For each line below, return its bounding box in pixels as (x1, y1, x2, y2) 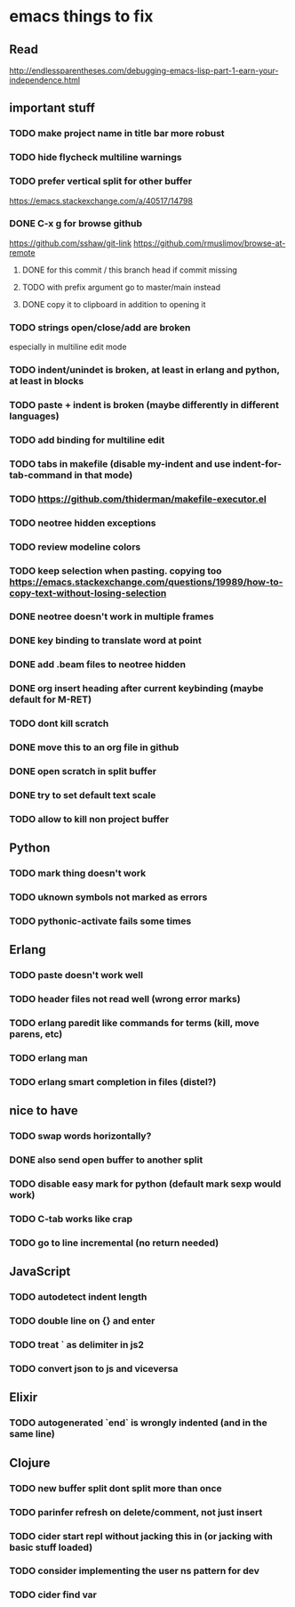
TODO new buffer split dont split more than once (9, 1481, 222, 1494)
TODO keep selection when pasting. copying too (9, 564, 222, 576)
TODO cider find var (9, 1588, 98, 1601)
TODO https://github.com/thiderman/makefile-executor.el (9, 493, 267, 505)
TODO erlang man (9, 1052, 88, 1065)
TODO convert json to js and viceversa (9, 1363, 179, 1375)
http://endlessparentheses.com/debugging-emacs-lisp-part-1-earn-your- (9, 65, 279, 76)
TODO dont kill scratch (9, 717, 109, 730)
